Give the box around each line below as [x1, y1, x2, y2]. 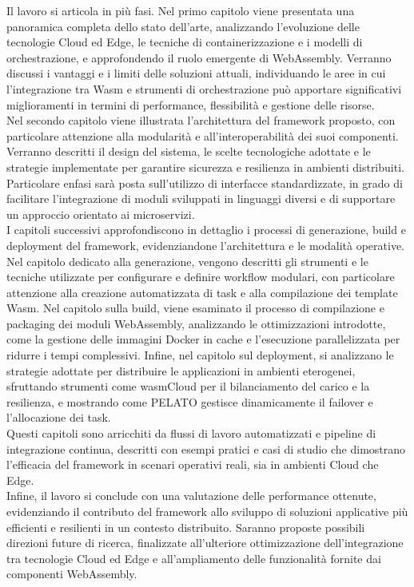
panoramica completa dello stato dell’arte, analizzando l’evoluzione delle [6, 18, 360, 34]
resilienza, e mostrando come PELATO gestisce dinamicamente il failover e [6, 393, 373, 410]
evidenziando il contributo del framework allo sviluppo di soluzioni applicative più [6, 503, 408, 519]
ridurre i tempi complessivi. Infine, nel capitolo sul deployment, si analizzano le [6, 347, 394, 363]
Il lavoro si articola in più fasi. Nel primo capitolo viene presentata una [6, 2, 355, 18]
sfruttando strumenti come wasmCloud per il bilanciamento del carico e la [6, 378, 370, 395]
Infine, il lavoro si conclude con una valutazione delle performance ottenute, [6, 487, 376, 504]
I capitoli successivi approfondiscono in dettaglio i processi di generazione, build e [6, 221, 406, 238]
